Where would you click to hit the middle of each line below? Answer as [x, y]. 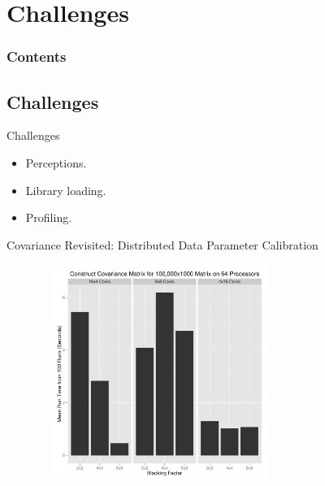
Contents [37, 56]
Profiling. [49, 217]
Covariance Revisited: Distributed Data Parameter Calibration [162, 244]
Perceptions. [56, 163]
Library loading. [66, 190]
